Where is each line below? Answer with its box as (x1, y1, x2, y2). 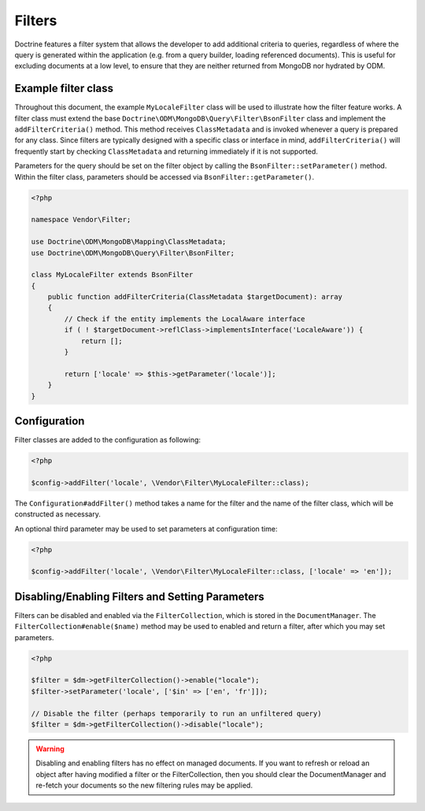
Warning (35, 744, 65, 754)
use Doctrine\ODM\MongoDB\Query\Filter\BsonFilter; (31, 248, 235, 257)
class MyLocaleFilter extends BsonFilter (31, 270, 194, 280)
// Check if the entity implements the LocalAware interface (64, 314, 305, 323)
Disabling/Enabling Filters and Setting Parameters (14, 590, 265, 603)
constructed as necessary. (14, 509, 102, 519)
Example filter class (14, 82, 114, 95)
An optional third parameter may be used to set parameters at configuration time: (14, 524, 278, 533)
